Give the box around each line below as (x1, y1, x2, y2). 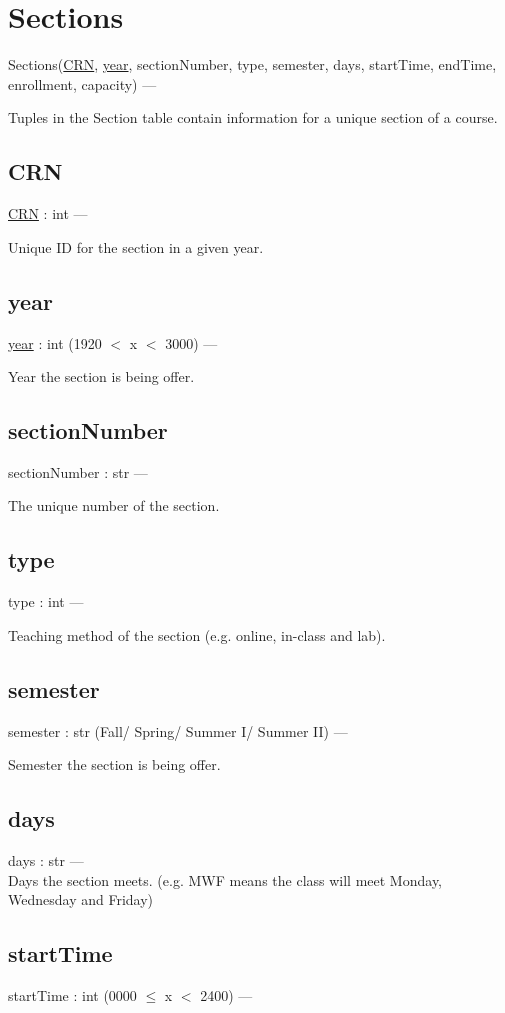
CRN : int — (8, 203, 88, 224)
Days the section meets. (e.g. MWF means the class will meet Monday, (8, 869, 442, 890)
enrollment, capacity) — (8, 73, 157, 94)
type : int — (8, 591, 84, 612)
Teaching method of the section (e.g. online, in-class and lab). (8, 624, 386, 645)
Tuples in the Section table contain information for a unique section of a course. (8, 107, 498, 128)
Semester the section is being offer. (8, 754, 221, 775)
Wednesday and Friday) (8, 889, 154, 910)
